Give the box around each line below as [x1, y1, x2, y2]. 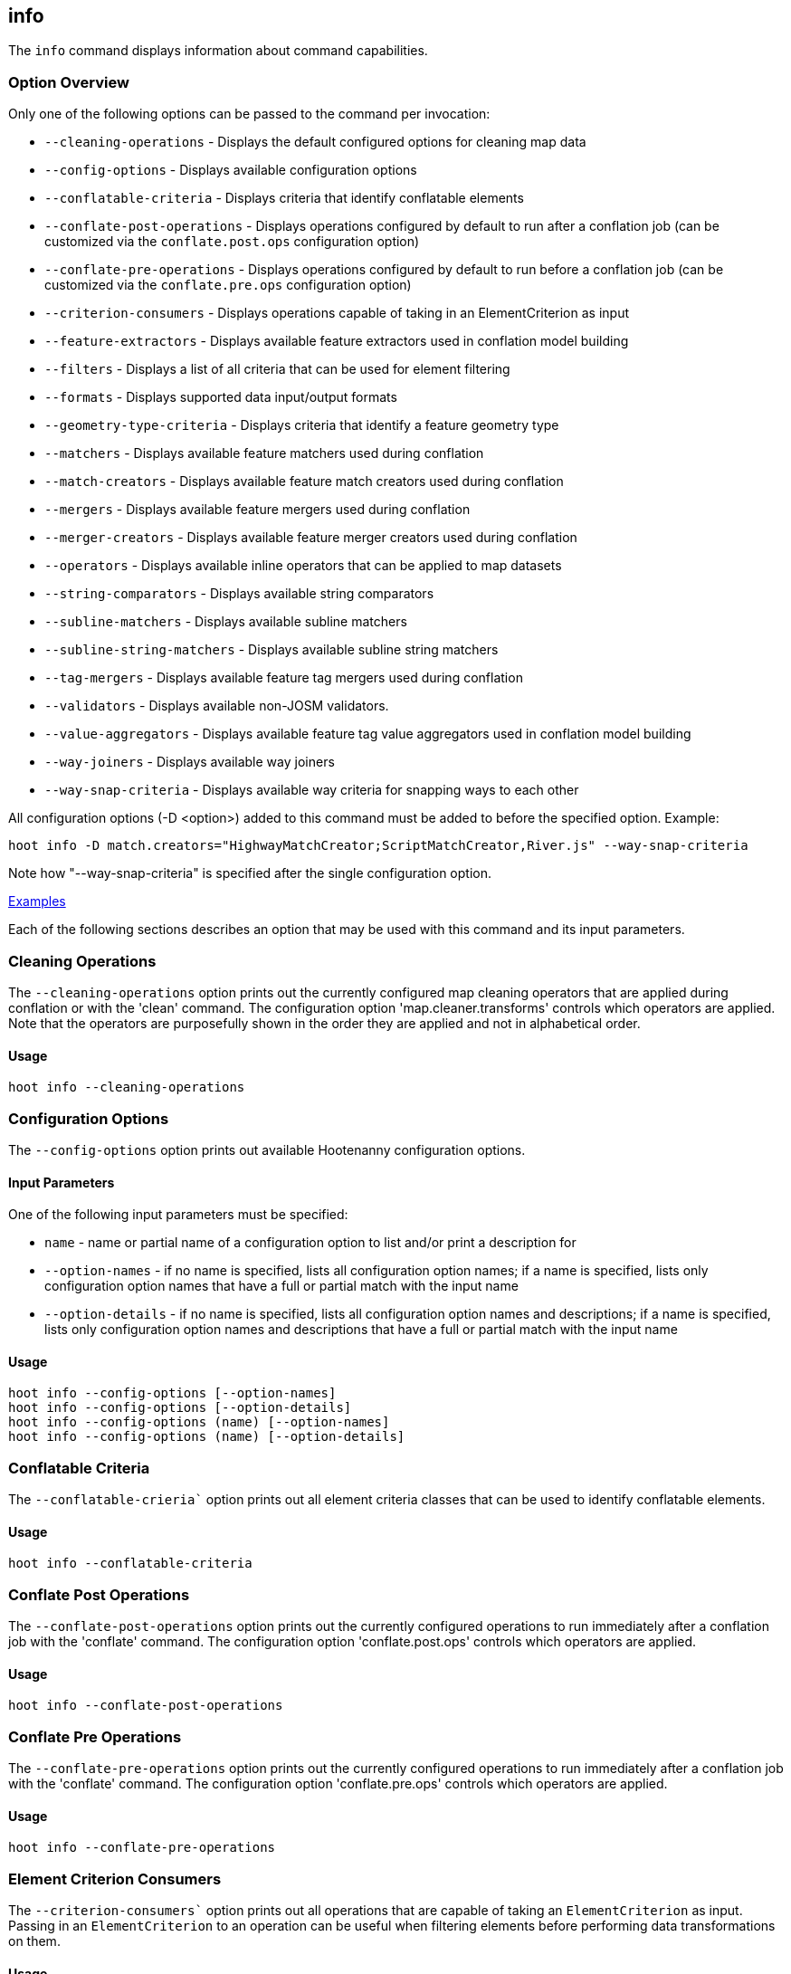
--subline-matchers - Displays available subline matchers [44, 614, 407, 630]
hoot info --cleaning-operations [8, 1080, 245, 1095]
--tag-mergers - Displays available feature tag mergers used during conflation [44, 670, 523, 686]
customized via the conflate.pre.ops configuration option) [44, 277, 412, 293]
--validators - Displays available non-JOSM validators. [44, 698, 389, 714]
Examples [8, 893, 66, 910]
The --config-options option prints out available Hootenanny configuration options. [8, 1141, 526, 1158]
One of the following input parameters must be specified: [8, 1206, 348, 1223]
